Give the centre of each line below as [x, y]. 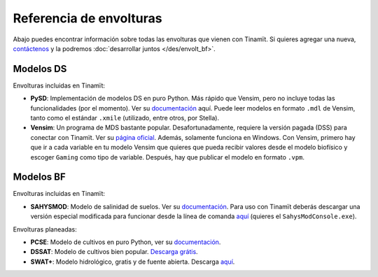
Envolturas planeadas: [45, 229]
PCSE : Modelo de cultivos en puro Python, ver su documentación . [126, 242]
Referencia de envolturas [87, 18]
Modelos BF [39, 177]
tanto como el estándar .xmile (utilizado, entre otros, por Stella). [125, 118]
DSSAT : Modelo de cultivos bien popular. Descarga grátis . [114, 252]
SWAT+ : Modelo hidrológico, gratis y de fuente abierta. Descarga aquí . [133, 262]
